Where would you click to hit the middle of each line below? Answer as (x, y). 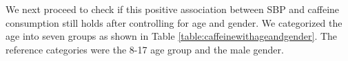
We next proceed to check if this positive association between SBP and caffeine (173, 9)
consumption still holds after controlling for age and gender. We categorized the (174, 22)
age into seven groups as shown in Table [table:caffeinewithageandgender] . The (172, 36)
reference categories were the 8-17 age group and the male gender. (145, 49)
